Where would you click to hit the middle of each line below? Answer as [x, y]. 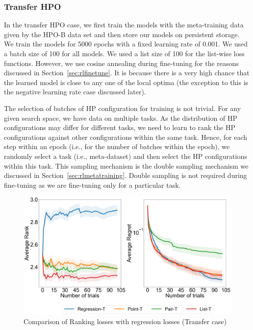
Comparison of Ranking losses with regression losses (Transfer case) [125, 321]
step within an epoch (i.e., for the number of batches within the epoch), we [117, 146]
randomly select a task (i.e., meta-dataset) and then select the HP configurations [126, 156]
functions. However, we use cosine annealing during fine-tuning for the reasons [121, 63]
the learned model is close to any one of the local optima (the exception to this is [126, 82]
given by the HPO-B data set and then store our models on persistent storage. [122, 34]
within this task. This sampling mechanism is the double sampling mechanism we [126, 165]
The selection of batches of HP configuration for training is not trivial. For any [123, 108]
